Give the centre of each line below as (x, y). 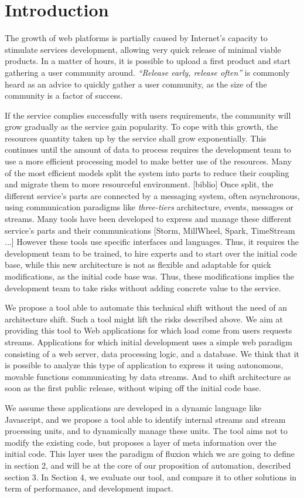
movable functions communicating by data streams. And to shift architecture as (148, 376)
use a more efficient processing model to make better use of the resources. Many (148, 161)
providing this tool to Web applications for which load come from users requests (148, 330)
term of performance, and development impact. (89, 488)
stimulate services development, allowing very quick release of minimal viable (143, 49)
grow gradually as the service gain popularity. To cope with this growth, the (141, 127)
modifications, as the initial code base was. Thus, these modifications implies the (150, 276)
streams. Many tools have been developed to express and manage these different (148, 219)
